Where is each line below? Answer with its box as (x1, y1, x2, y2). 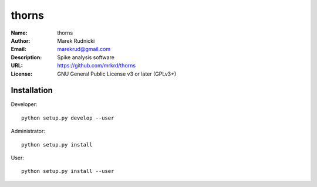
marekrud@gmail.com (57, 46, 111, 53)
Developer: (11, 101, 38, 108)
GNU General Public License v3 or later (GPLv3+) (57, 70, 177, 77)
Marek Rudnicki (57, 37, 95, 44)
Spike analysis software (57, 53, 114, 61)
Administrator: (11, 128, 45, 135)
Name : (11, 29, 28, 36)
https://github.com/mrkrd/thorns (57, 62, 136, 69)
